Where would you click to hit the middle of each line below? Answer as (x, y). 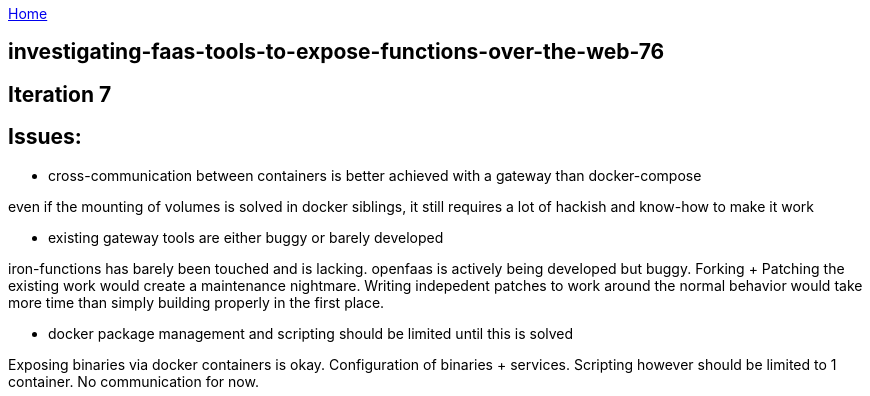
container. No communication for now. (133, 381)
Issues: (45, 137)
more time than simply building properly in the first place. (196, 302)
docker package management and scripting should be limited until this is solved (311, 333)
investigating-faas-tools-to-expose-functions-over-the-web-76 (336, 52)
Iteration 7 (60, 94)
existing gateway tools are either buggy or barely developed (246, 237)
